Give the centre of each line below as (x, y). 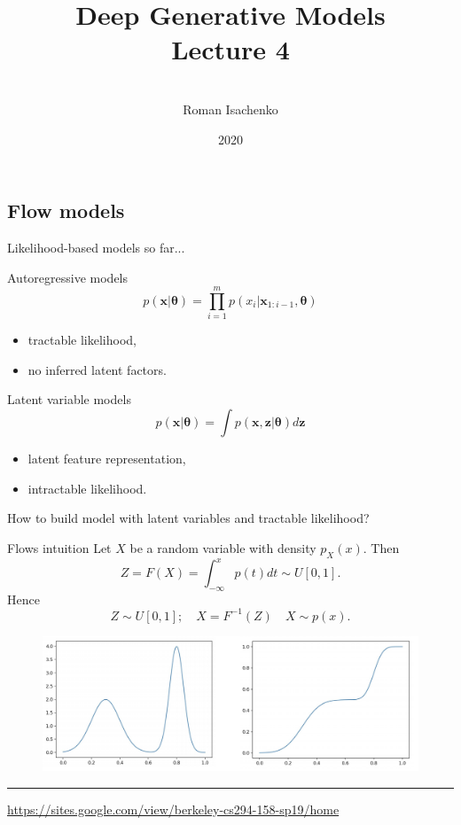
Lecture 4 (230, 49)
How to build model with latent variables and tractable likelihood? (188, 518)
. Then (381, 547)
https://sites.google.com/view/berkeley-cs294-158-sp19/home (173, 809)
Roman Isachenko (230, 109)
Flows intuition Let (59, 547)
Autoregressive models (68, 277)
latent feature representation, (107, 458)
